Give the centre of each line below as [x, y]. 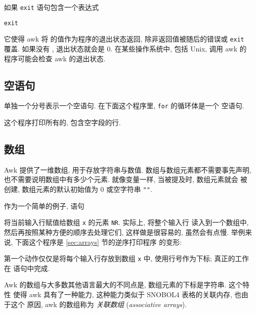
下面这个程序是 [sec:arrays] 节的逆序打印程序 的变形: [98, 242]
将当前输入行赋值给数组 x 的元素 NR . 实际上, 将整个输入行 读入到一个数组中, [127, 222]
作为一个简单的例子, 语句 [44, 205]
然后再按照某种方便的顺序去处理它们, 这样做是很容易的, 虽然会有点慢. [116, 232]
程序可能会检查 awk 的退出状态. [55, 58]
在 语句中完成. [27, 268]
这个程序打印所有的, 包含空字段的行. [63, 122]
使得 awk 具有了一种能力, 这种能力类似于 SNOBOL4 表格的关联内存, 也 [127, 294]
